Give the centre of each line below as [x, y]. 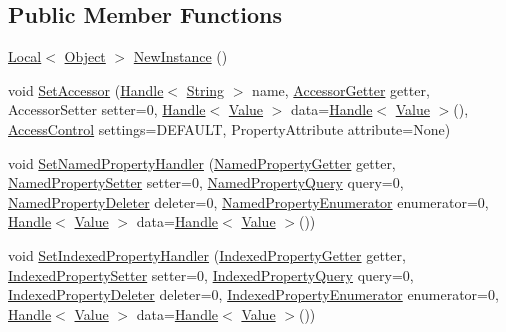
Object [85, 56]
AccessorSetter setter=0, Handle [107, 109]
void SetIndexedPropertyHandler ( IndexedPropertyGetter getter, [207, 254]
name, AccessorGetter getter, [341, 89]
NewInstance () [180, 56]
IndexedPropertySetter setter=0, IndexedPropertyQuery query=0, [211, 274]
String [205, 89]
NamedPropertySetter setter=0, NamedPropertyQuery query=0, [206, 182]
